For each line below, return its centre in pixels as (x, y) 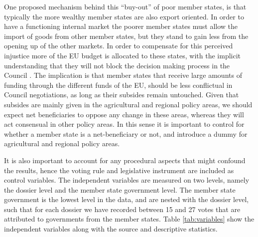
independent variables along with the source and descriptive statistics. (111, 229)
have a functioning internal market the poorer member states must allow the (121, 26)
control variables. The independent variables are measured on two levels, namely (127, 180)
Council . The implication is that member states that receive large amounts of (123, 75)
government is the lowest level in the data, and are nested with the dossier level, (127, 199)
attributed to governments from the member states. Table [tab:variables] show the (129, 219)
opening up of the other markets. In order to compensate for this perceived (119, 46)
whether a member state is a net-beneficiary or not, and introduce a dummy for (126, 133)
